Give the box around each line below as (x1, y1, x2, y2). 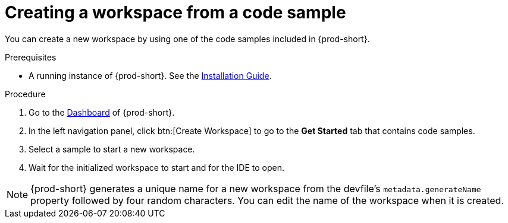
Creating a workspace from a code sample (5, 2, 346, 23)
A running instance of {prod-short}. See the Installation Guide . (29, 70, 272, 81)
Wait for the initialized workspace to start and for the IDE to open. (29, 162, 284, 173)
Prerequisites (5, 52, 57, 62)
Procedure (5, 88, 46, 99)
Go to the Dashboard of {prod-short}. (29, 107, 175, 117)
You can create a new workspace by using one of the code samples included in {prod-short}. (5, 33, 370, 44)
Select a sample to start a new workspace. (29, 144, 195, 154)
